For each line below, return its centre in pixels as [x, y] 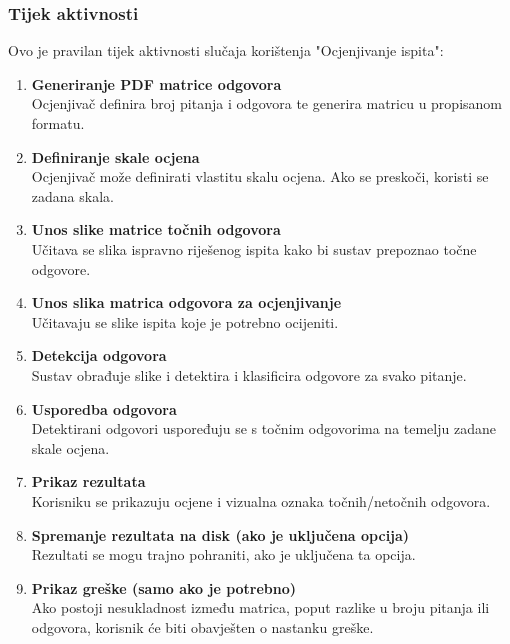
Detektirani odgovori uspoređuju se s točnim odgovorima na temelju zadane [263, 428]
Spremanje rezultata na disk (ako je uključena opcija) [220, 534]
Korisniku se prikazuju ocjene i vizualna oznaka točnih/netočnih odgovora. [261, 500]
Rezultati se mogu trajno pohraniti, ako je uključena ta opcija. [223, 554]
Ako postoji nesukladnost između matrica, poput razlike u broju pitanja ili [260, 607]
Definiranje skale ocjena [115, 156]
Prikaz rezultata [88, 481]
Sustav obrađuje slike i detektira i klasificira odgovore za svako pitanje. [249, 374]
